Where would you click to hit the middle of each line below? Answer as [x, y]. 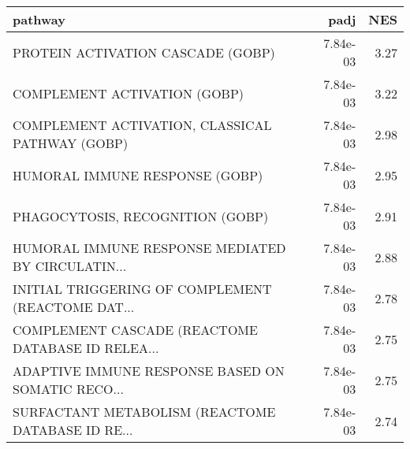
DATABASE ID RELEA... [86, 348]
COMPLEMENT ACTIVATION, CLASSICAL [142, 125]
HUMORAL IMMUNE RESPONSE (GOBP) [138, 175]
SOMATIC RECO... [68, 389]
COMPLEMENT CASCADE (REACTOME [135, 330]
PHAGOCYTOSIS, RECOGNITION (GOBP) [141, 216]
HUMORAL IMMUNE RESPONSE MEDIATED [149, 248]
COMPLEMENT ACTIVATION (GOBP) [129, 93]
